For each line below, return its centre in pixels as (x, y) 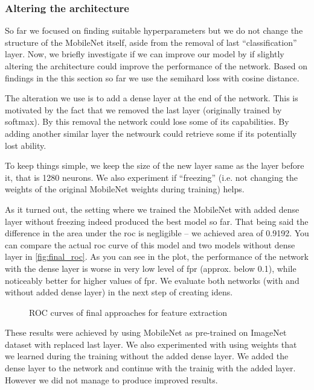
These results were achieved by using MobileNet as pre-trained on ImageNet (146, 332)
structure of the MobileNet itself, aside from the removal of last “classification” (151, 42)
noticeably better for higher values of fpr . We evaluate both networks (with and (152, 280)
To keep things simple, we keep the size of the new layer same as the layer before (155, 165)
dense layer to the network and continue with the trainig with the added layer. (150, 368)
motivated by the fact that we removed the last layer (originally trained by (143, 109)
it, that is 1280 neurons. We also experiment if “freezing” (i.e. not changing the (151, 177)
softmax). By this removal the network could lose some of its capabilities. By (147, 121)
